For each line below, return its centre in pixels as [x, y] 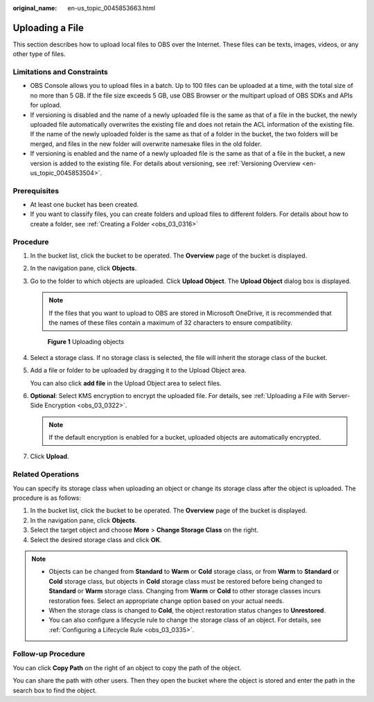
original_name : [35, 8]
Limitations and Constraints [61, 72]
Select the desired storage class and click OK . [96, 539]
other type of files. [39, 54]
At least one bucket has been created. [84, 205]
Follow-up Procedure [49, 654]
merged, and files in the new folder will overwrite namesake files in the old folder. [146, 144]
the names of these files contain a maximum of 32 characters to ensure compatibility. [170, 323]
